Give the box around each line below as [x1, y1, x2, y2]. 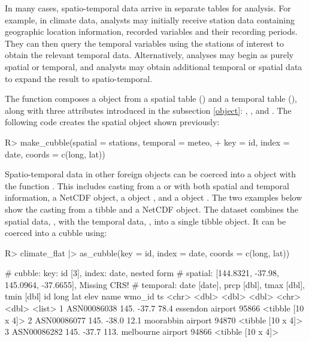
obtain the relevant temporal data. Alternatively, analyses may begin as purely [5, 49, 294, 61]
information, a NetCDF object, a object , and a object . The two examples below [5, 191, 302, 204]
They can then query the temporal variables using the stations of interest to [5, 37, 284, 49]
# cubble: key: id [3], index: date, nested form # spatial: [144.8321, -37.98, [5, 267, 279, 279]
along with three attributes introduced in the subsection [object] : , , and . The [5, 104, 292, 116]
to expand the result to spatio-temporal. [5, 72, 153, 84]
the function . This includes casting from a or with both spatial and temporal [5, 179, 289, 192]
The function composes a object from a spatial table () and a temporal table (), [5, 92, 297, 105]
